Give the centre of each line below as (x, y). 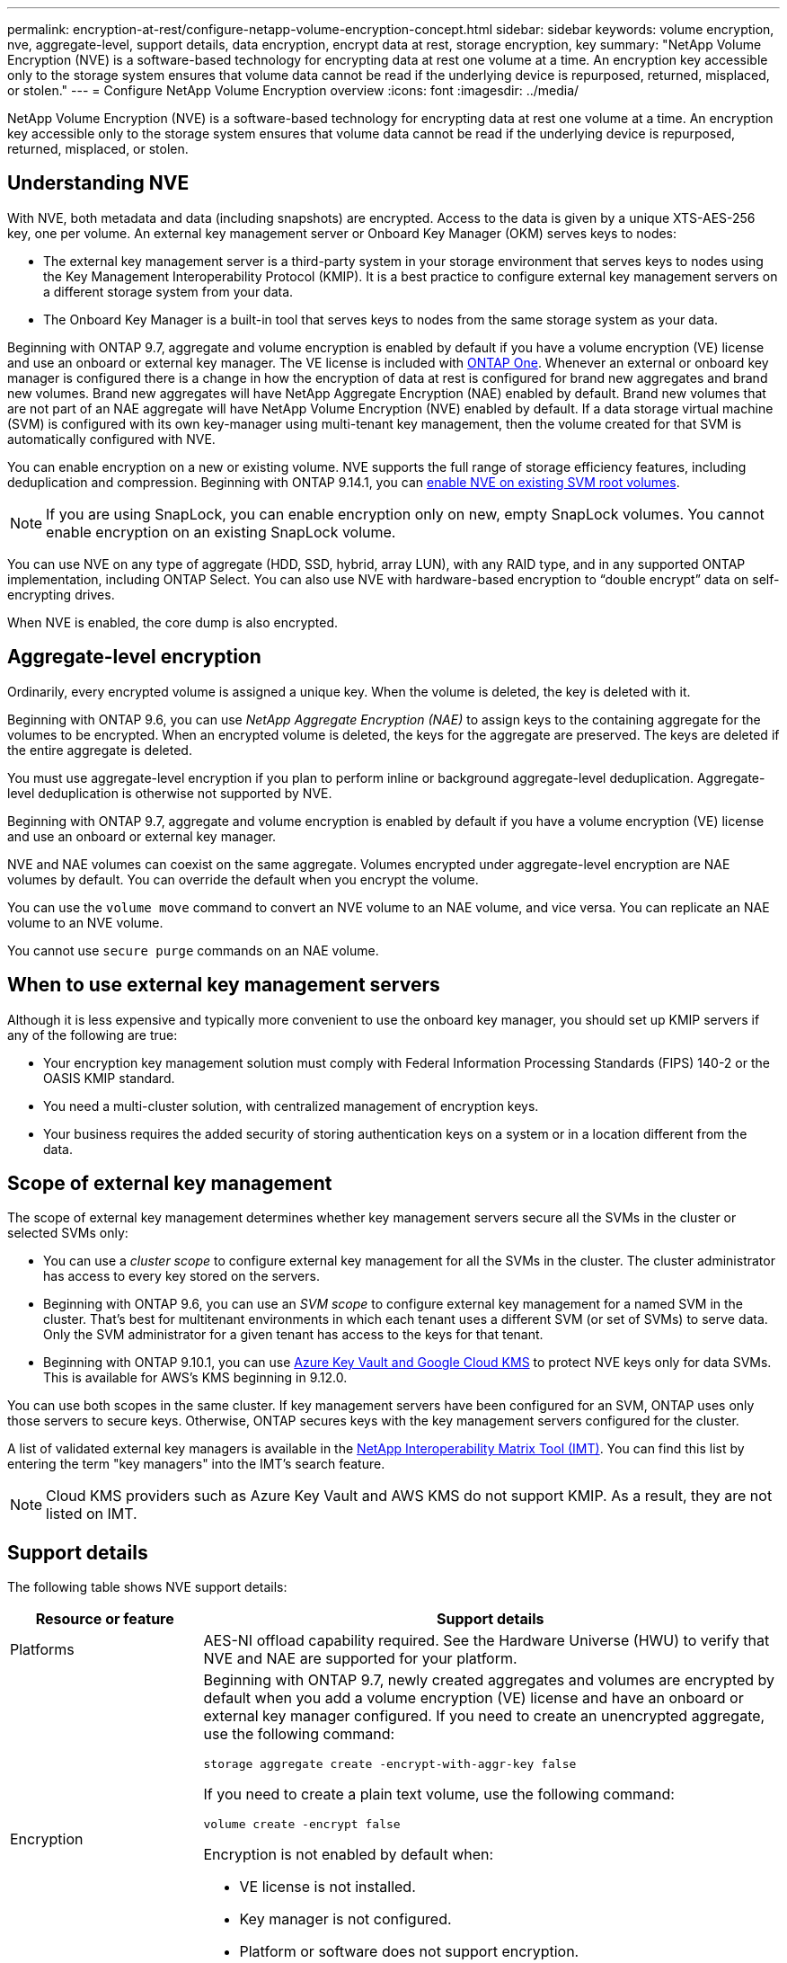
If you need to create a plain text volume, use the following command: (439, 1794)
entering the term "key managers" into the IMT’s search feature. (196, 1464)
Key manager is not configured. (345, 1919)
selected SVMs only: (68, 1233)
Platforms (42, 1650)
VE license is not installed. (327, 1887)
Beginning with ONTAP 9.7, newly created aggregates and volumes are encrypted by (489, 1680)
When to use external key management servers (224, 985)
